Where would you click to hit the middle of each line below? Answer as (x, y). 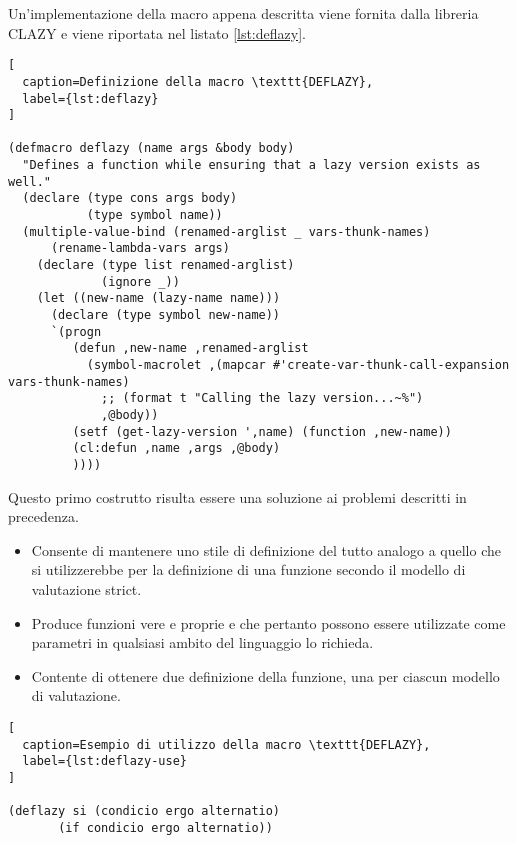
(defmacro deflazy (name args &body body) (151, 148)
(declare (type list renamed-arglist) (165, 265)
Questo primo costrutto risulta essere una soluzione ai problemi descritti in (237, 496)
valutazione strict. (86, 588)
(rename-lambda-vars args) (140, 248)
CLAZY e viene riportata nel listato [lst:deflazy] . (157, 32)
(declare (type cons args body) (130, 198)
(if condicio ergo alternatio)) (165, 827)
